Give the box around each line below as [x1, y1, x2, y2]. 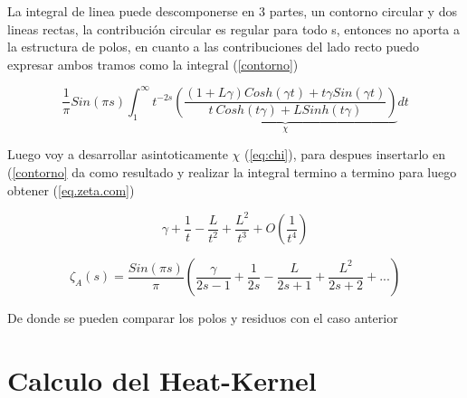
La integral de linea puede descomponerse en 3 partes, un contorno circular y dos [7, 2, 457, 20]
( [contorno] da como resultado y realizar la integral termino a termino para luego [7, 162, 457, 181]
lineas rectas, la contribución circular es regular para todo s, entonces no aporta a [7, 19, 461, 38]
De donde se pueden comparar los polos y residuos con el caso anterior [7, 308, 398, 327]
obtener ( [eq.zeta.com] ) [7, 180, 135, 199]
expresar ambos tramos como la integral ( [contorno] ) [7, 54, 299, 73]
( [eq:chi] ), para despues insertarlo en [243, 145, 446, 164]
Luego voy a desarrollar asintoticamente [7, 145, 228, 164]
